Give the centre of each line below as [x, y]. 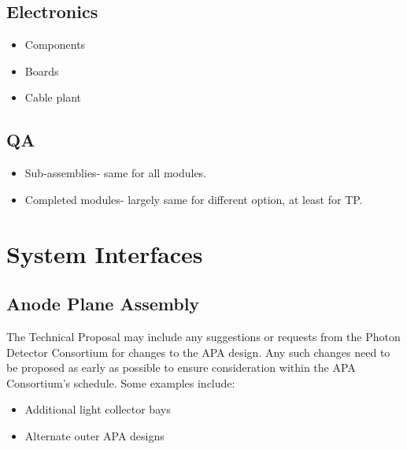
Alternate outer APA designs [94, 435]
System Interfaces [105, 253]
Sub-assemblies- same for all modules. [116, 173]
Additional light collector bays [98, 409]
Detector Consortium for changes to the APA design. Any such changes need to [198, 352]
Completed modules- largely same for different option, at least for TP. [194, 199]
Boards [42, 71]
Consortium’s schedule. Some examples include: [121, 382]
